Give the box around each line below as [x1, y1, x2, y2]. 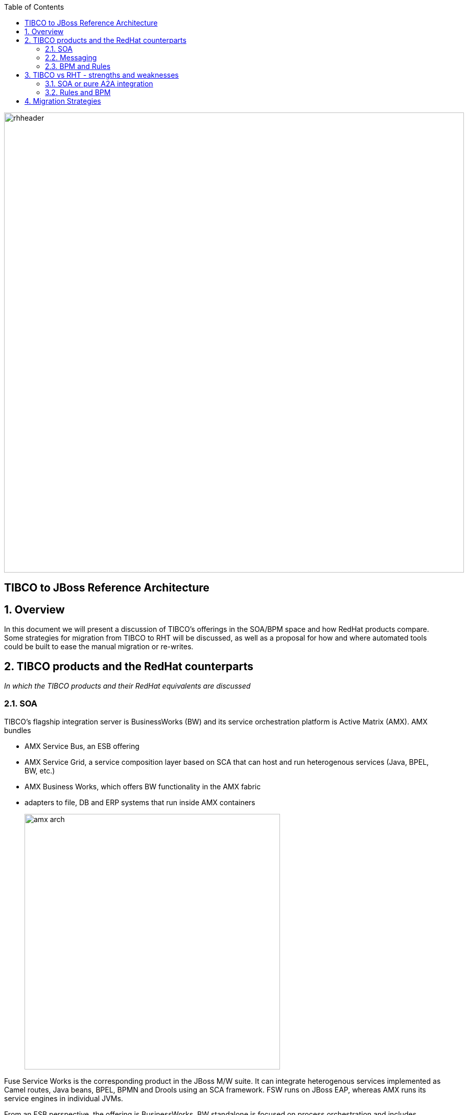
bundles [4, 725, 31, 735]
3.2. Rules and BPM [45, 88, 111, 97]
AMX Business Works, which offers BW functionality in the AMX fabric [25, 782, 261, 791]
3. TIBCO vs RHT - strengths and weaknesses [25, 71, 179, 79]
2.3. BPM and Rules [45, 62, 111, 71]
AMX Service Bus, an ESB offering [25, 741, 139, 750]
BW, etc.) [25, 766, 55, 775]
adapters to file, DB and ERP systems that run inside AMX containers [25, 798, 255, 807]
